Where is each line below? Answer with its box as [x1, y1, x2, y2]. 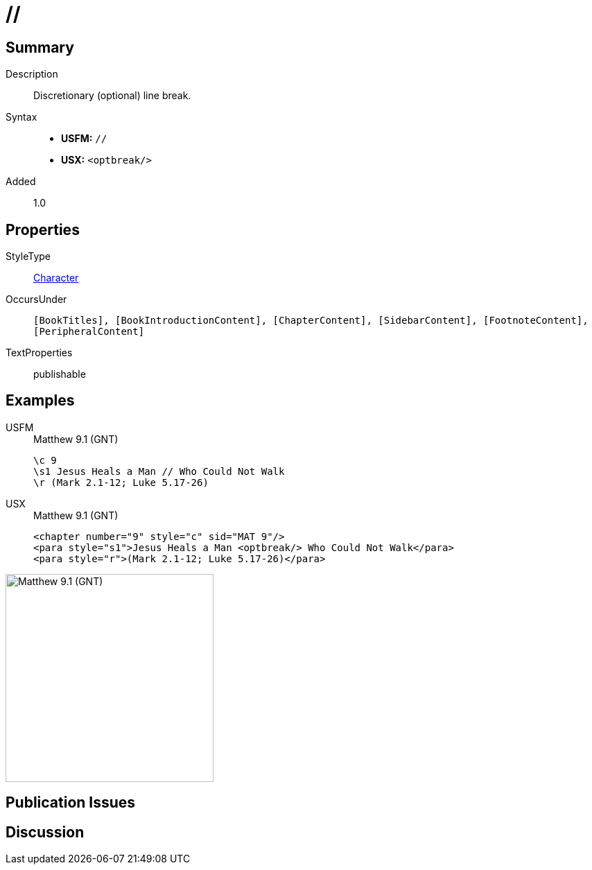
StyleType [6, 250, 51, 263]
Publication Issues [6, 794, 136, 812]
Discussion [6, 823, 85, 841]
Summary [6, 38, 74, 56]
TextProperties [6, 347, 73, 359]
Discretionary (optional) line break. [33, 89, 191, 102]
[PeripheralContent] [33, 326, 145, 338]
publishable [33, 368, 86, 381]
